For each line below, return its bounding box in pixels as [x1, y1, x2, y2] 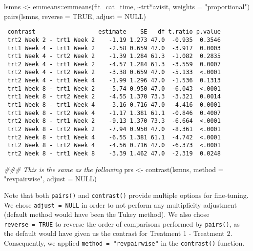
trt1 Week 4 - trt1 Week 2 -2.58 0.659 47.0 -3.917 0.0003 [7, 44, 221, 52]
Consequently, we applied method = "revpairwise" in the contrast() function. [4, 238, 245, 248]
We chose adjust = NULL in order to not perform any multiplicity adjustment [4, 199, 237, 210]
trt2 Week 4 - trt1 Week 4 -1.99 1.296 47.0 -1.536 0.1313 [7, 77, 221, 84]
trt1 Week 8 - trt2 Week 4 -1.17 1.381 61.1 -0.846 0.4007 [7, 109, 221, 116]
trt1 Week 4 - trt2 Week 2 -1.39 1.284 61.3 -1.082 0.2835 [7, 53, 221, 60]
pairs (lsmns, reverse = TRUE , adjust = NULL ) [4, 11, 147, 21]
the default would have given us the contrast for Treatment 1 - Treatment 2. [4, 228, 232, 238]
